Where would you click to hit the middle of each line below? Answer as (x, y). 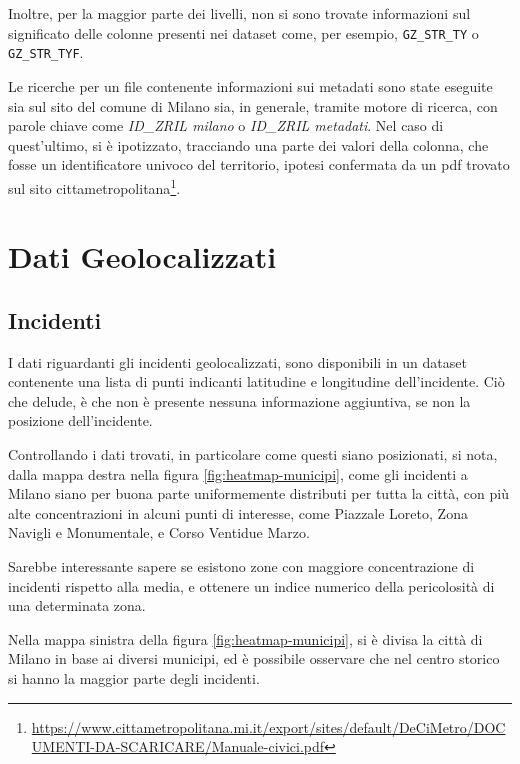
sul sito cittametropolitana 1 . (94, 186)
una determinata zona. (77, 605)
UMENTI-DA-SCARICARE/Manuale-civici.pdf (178, 746)
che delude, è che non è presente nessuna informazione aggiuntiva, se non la (239, 400)
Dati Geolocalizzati (142, 256)
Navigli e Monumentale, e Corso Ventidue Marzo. (159, 532)
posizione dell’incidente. (80, 420)
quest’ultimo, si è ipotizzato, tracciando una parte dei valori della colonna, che (248, 144)
